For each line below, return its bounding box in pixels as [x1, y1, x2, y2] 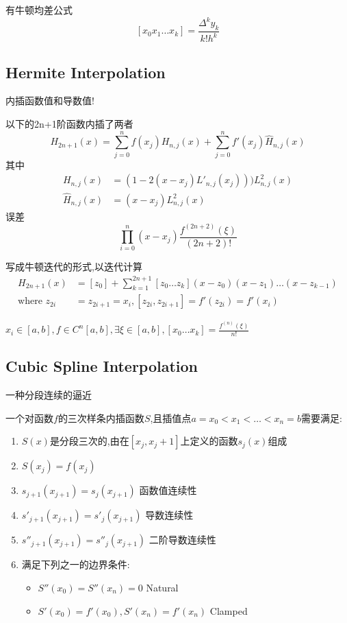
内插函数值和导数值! [5, 93, 94, 108]
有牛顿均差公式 [5, 3, 73, 16]
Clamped [209, 603, 248, 618]
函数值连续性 [139, 483, 197, 497]
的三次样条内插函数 [57, 410, 144, 425]
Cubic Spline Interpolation [5, 355, 198, 377]
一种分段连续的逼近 [5, 388, 92, 402]
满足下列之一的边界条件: [21, 557, 130, 572]
